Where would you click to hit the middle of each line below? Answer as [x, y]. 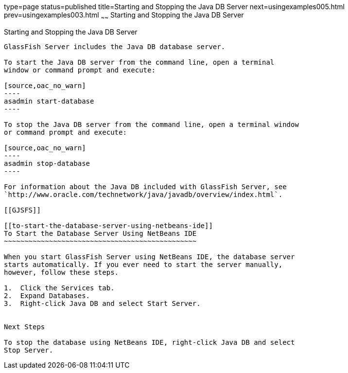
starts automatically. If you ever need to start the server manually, [143, 264]
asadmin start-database [49, 101]
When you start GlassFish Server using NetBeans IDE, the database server [149, 257]
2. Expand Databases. [47, 295]
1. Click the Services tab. [59, 288]
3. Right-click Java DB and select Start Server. [102, 303]
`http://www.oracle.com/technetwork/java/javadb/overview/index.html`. [143, 194]
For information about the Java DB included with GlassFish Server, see [145, 186]
